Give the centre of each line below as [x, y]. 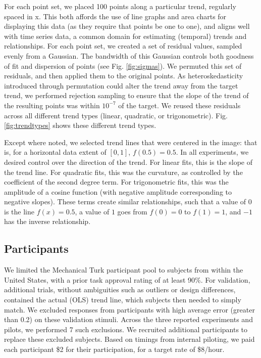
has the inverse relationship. [47, 221]
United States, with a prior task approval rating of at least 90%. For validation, [127, 279]
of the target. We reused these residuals [179, 105]
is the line [19, 211]
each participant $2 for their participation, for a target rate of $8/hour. [114, 349]
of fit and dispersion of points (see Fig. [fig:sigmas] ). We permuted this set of [123, 65]
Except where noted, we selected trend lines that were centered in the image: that [131, 142]
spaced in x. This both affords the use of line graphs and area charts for [115, 16]
